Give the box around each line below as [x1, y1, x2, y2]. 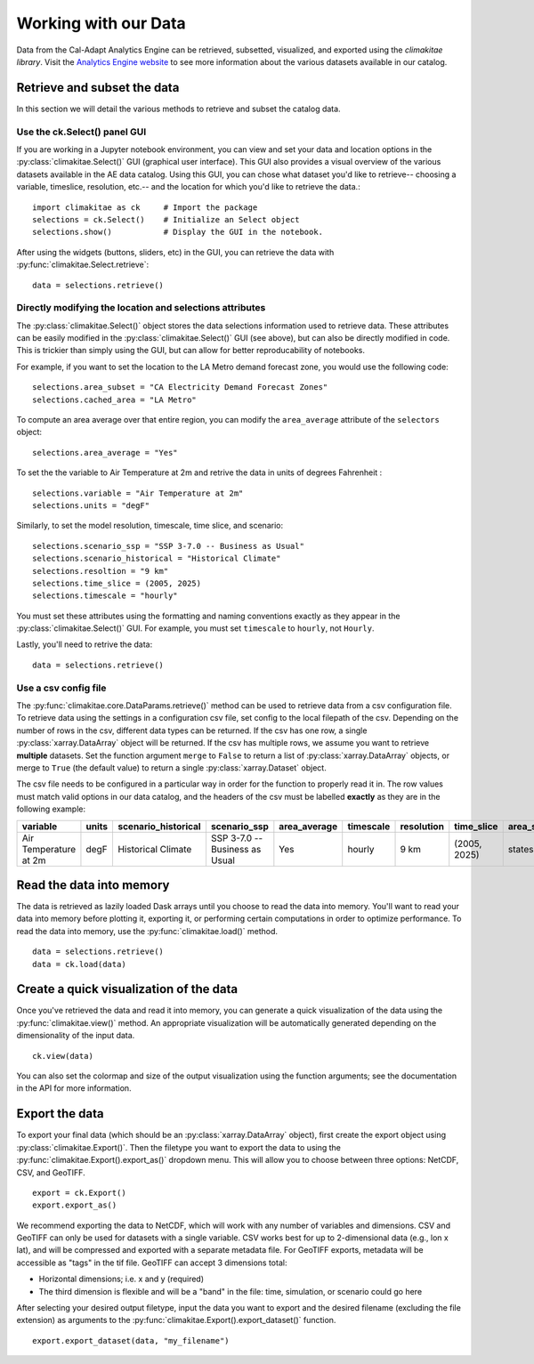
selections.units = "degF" [32, 500, 150, 511]
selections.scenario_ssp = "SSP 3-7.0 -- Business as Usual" [32, 541, 304, 551]
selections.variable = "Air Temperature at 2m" [32, 488, 244, 498]
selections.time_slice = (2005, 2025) [32, 578, 202, 588]
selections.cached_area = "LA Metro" [32, 394, 198, 405]
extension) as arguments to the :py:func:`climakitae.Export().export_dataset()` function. [16, 1315, 336, 1326]
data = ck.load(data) [32, 959, 126, 969]
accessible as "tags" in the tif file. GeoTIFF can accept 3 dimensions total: [16, 1257, 287, 1268]
